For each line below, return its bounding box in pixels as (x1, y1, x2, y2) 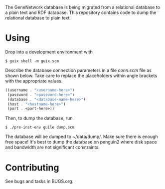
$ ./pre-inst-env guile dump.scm (5, 125, 75, 130)
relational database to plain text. (5, 15, 71, 20)
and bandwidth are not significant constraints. (5, 144, 100, 150)
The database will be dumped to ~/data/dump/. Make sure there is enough (5, 133, 158, 139)
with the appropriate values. (5, 77, 63, 84)
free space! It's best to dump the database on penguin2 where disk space (5, 139, 157, 145)
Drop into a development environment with (5, 48, 93, 54)
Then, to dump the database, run (5, 115, 73, 121)
